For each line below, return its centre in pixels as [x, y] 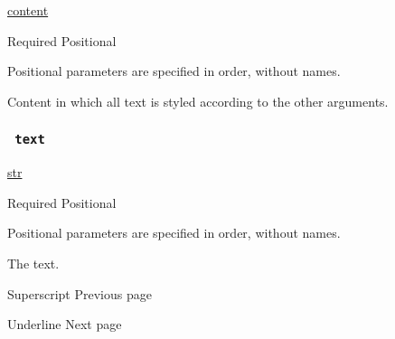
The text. [33, 263]
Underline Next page [65, 324]
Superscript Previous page [80, 293]
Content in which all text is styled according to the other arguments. [198, 101]
